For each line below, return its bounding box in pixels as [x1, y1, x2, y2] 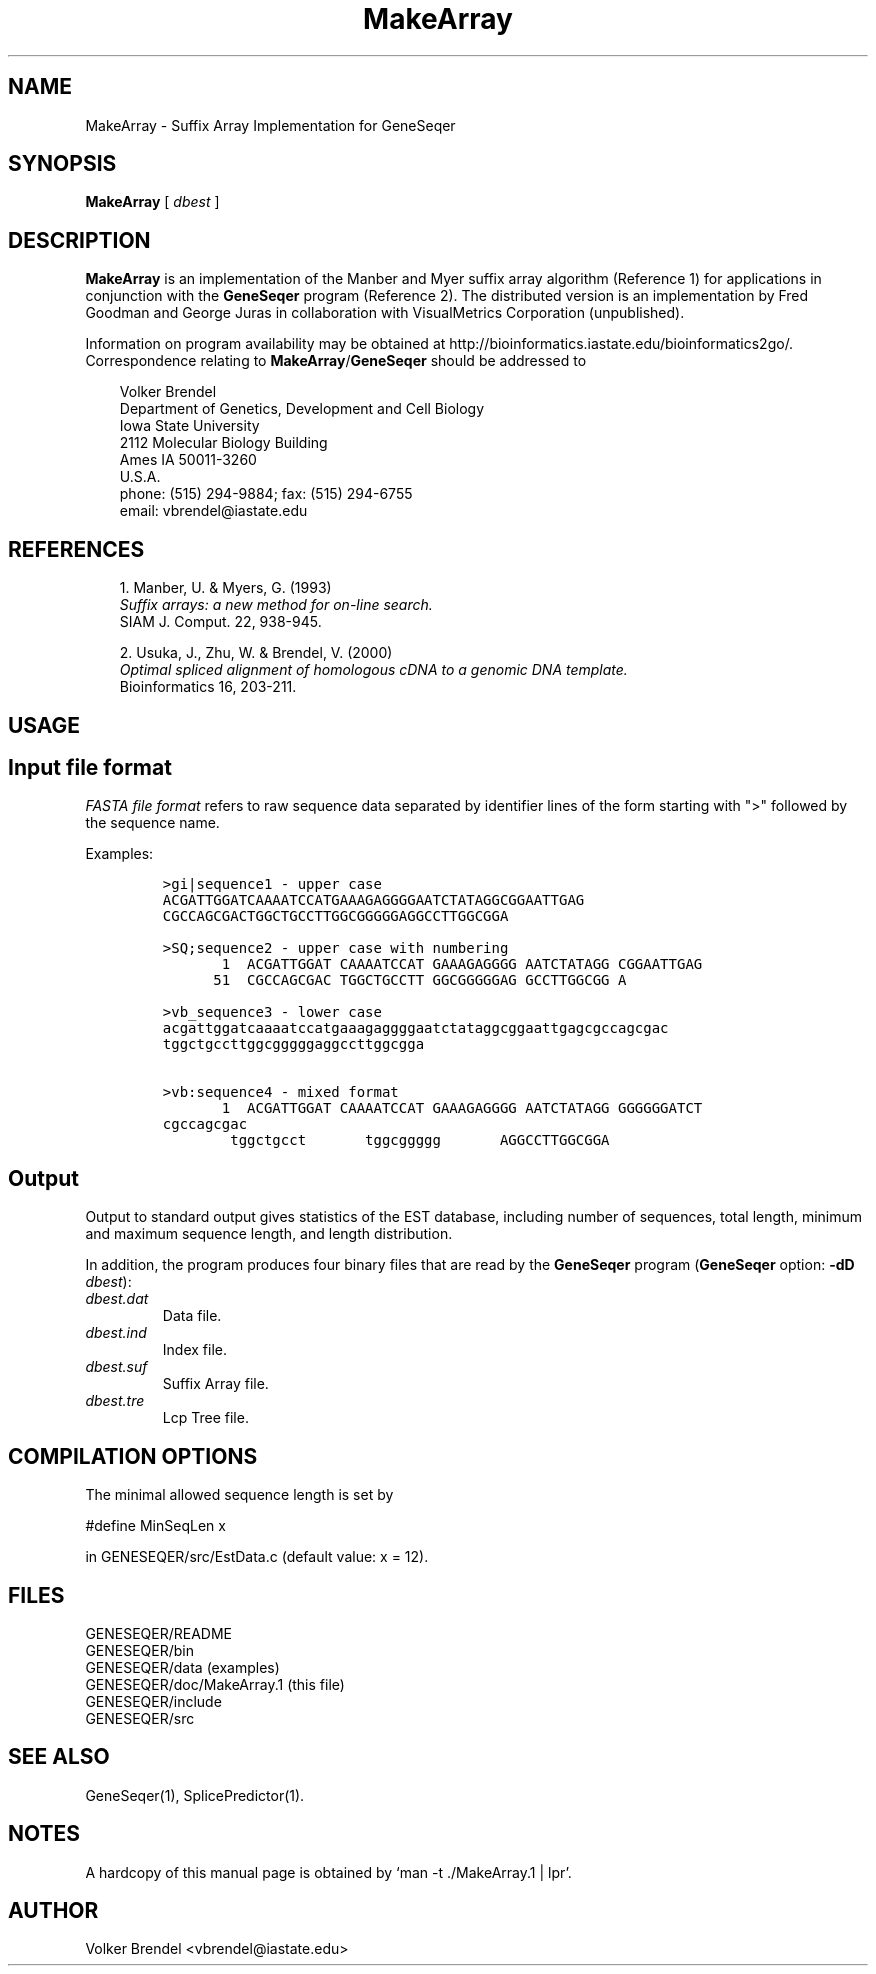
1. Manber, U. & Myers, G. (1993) [119, 579, 332, 597]
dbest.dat [85, 1290, 149, 1308]
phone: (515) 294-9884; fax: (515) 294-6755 [119, 485, 413, 503]
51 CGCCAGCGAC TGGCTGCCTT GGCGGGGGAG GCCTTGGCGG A [213, 972, 627, 989]
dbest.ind [85, 1324, 147, 1342]
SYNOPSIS [8, 151, 117, 177]
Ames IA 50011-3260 [119, 451, 257, 469]
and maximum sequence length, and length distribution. [85, 1225, 453, 1243]
